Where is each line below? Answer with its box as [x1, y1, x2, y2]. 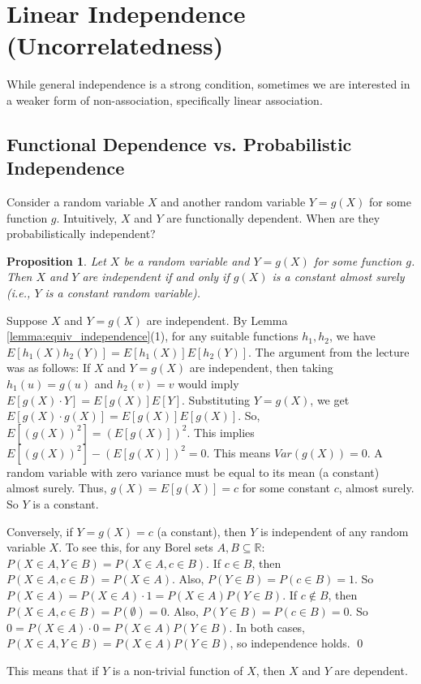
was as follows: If [6, 359, 91, 376]
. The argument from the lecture [248, 343, 410, 360]
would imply [178, 375, 239, 392]
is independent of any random [260, 522, 409, 539]
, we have [329, 327, 376, 344]
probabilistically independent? [6, 225, 156, 242]
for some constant [242, 479, 331, 496]
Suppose [6, 311, 48, 328]
